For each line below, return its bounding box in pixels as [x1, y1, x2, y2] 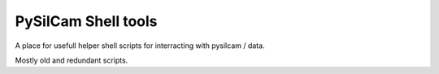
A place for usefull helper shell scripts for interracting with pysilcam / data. [15, 41, 265, 50]
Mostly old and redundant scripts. [15, 55, 128, 65]
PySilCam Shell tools [15, 12, 158, 30]
